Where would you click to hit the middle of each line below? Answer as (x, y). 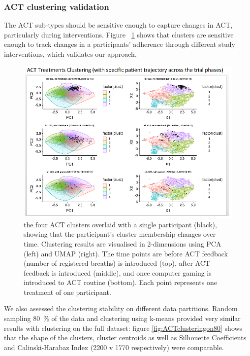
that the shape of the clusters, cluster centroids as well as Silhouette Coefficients (125, 338)
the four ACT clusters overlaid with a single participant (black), (120, 224)
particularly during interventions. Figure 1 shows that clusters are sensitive (119, 34)
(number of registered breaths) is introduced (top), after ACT (117, 263)
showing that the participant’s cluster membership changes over (120, 234)
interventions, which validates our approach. (70, 54)
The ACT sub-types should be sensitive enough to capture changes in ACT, (118, 25)
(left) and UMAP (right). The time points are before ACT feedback (126, 253)
